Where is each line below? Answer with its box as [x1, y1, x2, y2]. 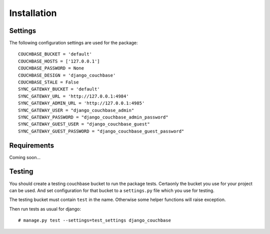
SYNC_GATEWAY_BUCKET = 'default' [18, 86, 100, 92]
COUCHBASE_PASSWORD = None [18, 65, 84, 71]
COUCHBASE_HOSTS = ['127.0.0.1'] [18, 58, 100, 64]
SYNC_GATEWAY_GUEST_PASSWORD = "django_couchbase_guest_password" [18, 128, 184, 134]
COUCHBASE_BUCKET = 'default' [18, 51, 92, 57]
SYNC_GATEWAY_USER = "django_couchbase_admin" [18, 107, 134, 113]
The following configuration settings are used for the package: [9, 40, 138, 46]
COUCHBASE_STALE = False [18, 79, 79, 85]
